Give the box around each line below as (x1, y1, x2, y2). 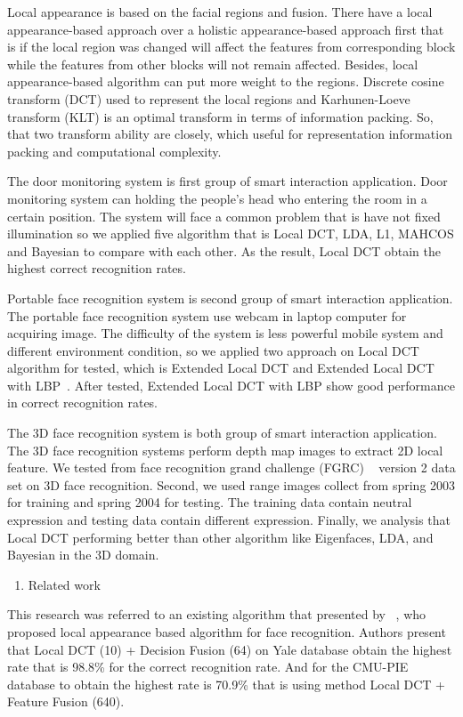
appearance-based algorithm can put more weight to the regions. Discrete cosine (7, 72, 444, 91)
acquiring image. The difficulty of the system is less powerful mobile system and (7, 324, 443, 342)
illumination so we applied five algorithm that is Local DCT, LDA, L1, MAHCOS (7, 224, 454, 243)
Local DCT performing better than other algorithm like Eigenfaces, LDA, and (7, 528, 434, 546)
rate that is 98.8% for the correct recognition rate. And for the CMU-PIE (7, 657, 409, 676)
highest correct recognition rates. (7, 259, 186, 278)
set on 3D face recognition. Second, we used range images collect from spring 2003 (7, 475, 456, 494)
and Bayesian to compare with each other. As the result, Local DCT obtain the (7, 241, 442, 260)
